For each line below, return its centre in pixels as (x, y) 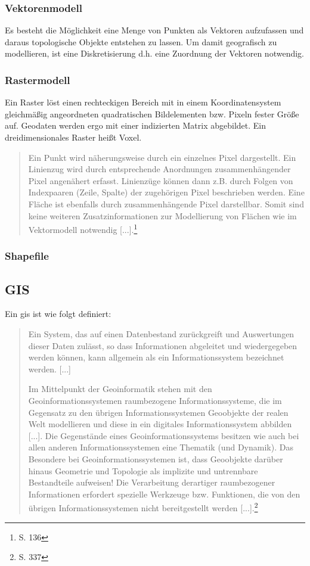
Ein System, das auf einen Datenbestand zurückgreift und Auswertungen (161, 334)
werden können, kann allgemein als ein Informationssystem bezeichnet (156, 357)
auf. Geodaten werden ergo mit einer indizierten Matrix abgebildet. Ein (136, 125)
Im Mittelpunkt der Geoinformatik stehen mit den (120, 389)
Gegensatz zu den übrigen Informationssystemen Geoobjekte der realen (158, 412)
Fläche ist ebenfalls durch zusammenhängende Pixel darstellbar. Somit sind (166, 203)
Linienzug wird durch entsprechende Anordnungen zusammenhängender (159, 169)
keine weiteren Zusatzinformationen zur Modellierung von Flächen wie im (162, 215)
